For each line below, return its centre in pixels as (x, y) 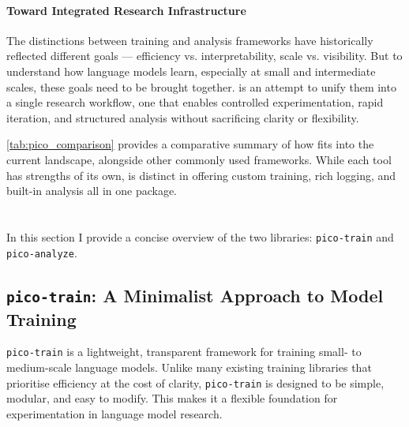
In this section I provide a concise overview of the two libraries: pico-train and (200, 236)
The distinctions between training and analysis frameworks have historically (190, 40)
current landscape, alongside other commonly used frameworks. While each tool (199, 159)
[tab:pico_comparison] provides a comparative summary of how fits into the (190, 144)
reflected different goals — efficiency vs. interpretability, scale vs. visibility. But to (204, 56)
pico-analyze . (42, 252)
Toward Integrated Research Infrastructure (126, 10)
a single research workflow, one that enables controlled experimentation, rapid (195, 102)
